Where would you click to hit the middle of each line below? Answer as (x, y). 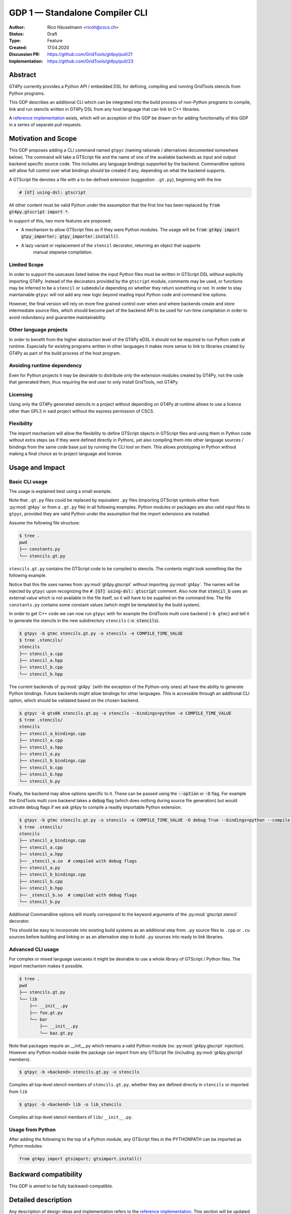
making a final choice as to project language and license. (66, 454)
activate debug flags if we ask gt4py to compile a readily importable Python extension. (95, 807)
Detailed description (40, 1200)
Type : (15, 41)
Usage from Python (32, 1130)
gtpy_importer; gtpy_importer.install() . (70, 236)
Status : (16, 34)
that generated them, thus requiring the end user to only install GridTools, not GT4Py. (94, 382)
